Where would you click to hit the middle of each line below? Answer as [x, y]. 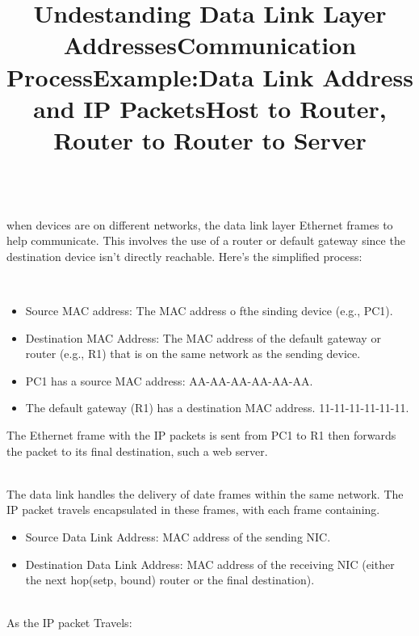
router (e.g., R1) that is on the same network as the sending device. [193, 354]
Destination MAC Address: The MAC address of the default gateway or [203, 337]
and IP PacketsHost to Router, [210, 108]
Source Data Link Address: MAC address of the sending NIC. [178, 537]
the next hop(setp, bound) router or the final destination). [170, 580]
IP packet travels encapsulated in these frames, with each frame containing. [193, 510]
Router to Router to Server [210, 139]
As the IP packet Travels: [69, 623]
